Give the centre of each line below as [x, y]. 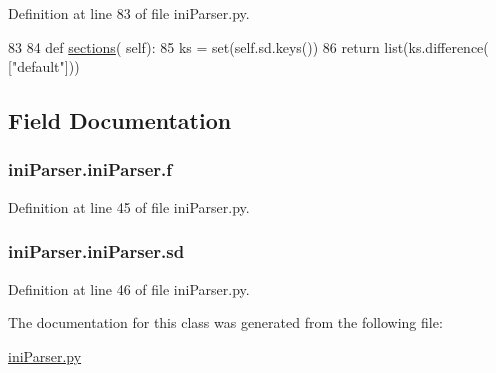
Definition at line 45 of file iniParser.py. [129, 206]
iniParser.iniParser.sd [96, 251]
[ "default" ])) [44, 66]
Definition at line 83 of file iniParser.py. [129, 13]
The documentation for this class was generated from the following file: [225, 322]
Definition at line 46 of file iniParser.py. [129, 288]
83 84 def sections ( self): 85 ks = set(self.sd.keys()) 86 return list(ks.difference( [248, 46]
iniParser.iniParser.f [90, 169]
